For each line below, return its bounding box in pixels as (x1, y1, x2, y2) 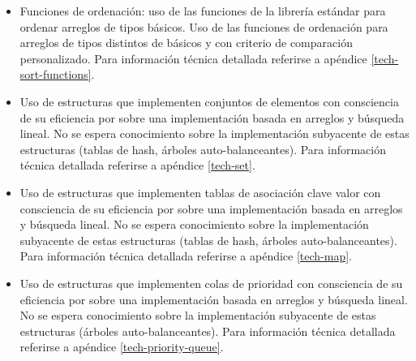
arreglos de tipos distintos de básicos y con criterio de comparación (19, 34, 353, 51)
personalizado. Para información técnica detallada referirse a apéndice (19, 49, 367, 67)
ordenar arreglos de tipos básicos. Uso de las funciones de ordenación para (19, 18, 388, 35)
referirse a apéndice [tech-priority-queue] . (19, 338, 224, 355)
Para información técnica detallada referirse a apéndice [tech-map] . (19, 247, 353, 264)
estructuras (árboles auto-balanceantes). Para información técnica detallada (19, 322, 396, 339)
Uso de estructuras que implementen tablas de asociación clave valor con (19, 183, 381, 200)
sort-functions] (19, 66, 92, 83)
